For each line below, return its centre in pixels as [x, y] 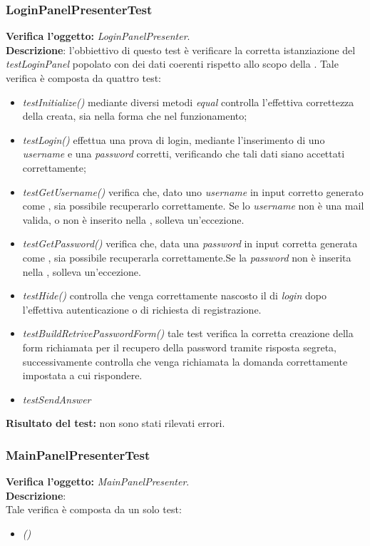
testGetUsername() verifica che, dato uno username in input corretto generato [193, 191]
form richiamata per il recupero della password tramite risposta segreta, [179, 347]
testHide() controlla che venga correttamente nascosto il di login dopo [174, 295]
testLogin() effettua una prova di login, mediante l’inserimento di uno [174, 139]
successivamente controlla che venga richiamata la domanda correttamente [185, 361]
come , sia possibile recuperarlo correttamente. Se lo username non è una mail [193, 206]
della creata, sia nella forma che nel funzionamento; [135, 116]
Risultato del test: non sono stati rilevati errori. [115, 423]
